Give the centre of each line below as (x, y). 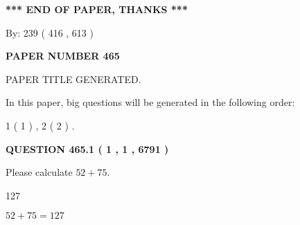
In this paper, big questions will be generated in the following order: (150, 102)
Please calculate (39, 172)
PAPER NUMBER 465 (63, 56)
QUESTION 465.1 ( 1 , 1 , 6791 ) (87, 148)
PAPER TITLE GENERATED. (73, 79)
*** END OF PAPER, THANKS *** (97, 9)
